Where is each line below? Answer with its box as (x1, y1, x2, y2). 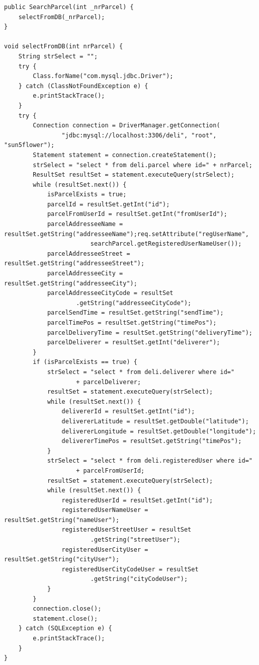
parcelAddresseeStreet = (47, 250, 130, 257)
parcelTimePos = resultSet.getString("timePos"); (47, 319, 217, 326)
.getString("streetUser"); (90, 536, 181, 544)
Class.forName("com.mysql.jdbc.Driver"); (33, 72, 174, 80)
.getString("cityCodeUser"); (90, 575, 188, 583)
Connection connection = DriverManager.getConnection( (33, 122, 220, 129)
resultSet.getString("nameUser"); (4, 516, 120, 524)
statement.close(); (33, 615, 98, 622)
